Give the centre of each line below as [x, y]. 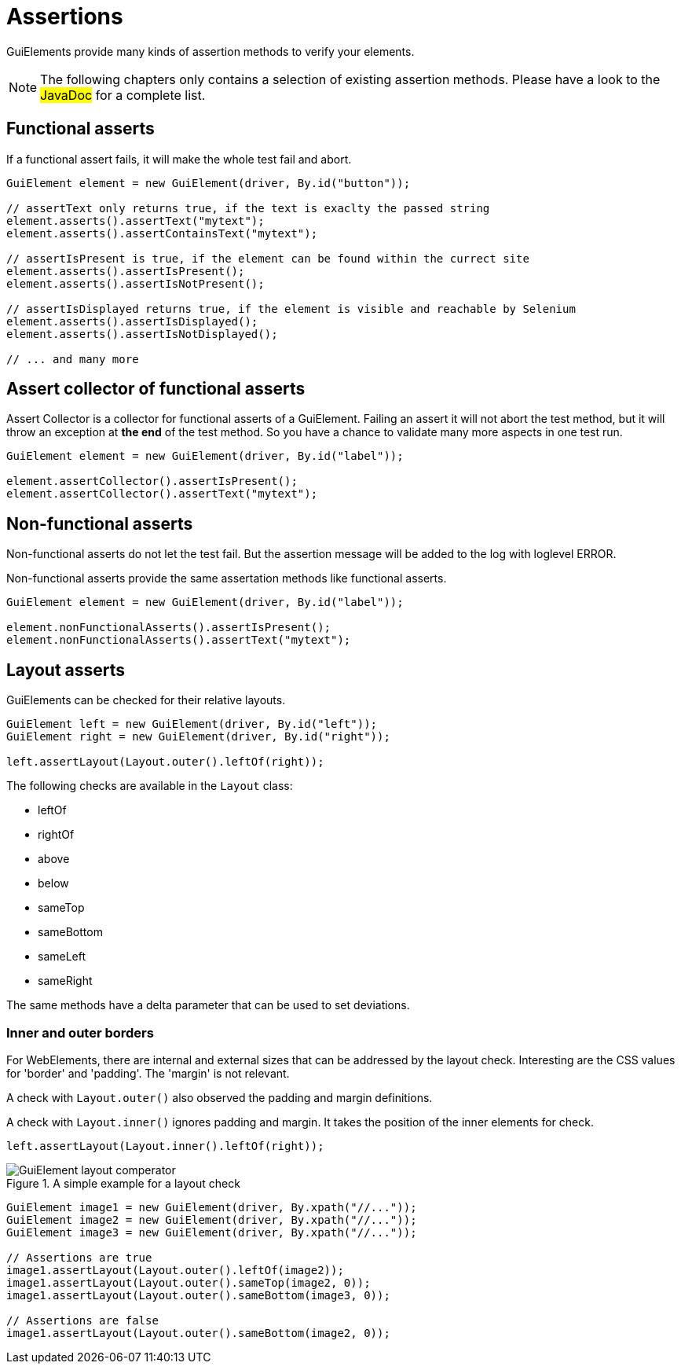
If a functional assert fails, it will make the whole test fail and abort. [179, 159]
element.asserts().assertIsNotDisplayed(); [142, 334]
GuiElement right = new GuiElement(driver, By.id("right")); [198, 737]
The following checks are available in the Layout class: [150, 786]
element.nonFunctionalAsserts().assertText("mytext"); [179, 640]
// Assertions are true [79, 1257]
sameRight [65, 981]
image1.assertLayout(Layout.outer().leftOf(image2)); [175, 1270]
